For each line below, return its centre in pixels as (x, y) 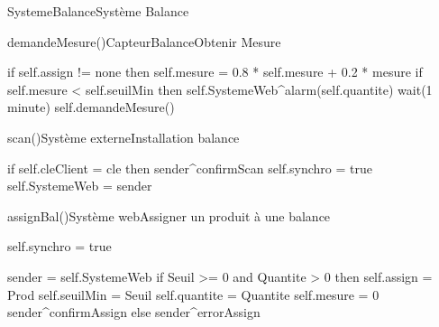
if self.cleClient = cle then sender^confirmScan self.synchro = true (190, 168)
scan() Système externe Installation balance (123, 137)
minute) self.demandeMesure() (91, 107)
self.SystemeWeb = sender (80, 186)
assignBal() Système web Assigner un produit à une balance (169, 215)
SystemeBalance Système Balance (98, 11)
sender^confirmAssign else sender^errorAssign (134, 312)
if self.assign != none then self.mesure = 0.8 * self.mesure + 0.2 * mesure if (215, 72)
